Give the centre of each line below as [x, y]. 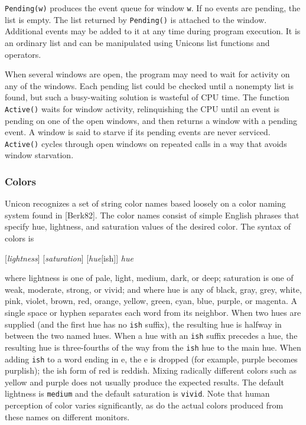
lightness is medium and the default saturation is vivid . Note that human [137, 393]
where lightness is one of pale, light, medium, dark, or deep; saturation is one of [149, 278]
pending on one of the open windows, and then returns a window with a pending [151, 120]
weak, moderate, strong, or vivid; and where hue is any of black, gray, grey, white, [153, 289]
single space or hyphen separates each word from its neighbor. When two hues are [153, 312]
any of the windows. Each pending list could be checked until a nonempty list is [149, 85]
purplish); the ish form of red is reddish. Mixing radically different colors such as [151, 370]
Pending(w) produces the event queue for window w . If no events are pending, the [153, 8]
